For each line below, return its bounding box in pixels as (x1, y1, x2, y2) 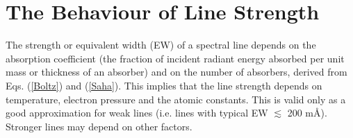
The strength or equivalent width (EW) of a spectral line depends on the (6, 37, 316, 52)
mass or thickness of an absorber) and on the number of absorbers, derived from (6, 64, 347, 79)
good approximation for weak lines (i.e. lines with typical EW (6, 105, 268, 120)
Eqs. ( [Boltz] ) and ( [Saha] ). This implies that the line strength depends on (6, 78, 322, 92)
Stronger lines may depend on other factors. (6, 119, 192, 133)
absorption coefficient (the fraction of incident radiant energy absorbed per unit (6, 51, 345, 65)
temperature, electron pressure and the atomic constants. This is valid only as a (6, 92, 346, 106)
